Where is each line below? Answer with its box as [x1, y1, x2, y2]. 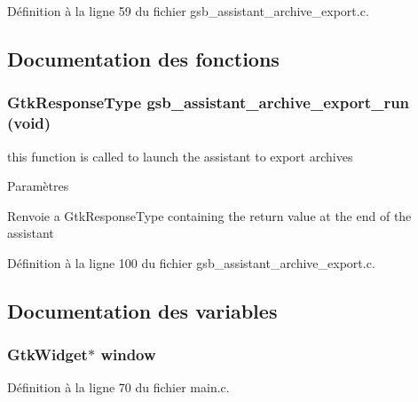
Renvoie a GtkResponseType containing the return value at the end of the [7, 206, 412, 225]
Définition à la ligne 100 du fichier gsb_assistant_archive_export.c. [7, 253, 375, 272]
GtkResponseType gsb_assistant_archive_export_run [7, 91, 410, 114]
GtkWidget [7, 343, 88, 366]
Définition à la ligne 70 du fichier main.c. [7, 378, 230, 397]
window [100, 343, 156, 366]
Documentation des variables [7, 296, 278, 324]
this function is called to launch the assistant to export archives [7, 146, 353, 165]
